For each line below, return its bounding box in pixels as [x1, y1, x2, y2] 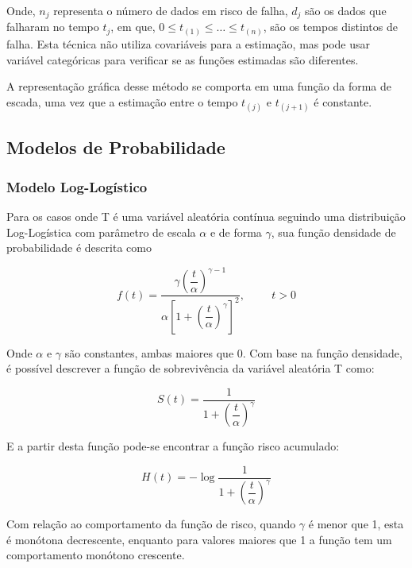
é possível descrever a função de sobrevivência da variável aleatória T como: [6, 360, 375, 377]
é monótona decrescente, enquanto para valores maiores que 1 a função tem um [6, 531, 392, 547]
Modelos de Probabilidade [6, 135, 225, 160]
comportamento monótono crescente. [6, 547, 185, 563]
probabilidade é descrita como [6, 239, 152, 256]
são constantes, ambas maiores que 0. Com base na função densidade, [64, 344, 402, 361]
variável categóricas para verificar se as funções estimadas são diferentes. [6, 51, 359, 68]
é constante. [314, 93, 372, 110]
